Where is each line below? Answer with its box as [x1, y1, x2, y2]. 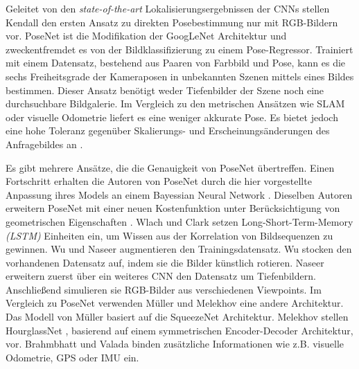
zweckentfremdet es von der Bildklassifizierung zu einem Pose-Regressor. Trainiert [6, 42, 353, 56]
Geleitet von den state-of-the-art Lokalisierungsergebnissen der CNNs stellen [6, 1, 330, 15]
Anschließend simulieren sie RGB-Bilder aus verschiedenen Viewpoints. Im [6, 282, 322, 296]
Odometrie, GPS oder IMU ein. [6, 350, 139, 364]
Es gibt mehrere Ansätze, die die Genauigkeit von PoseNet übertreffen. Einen [6, 160, 335, 174]
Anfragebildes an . [6, 136, 83, 151]
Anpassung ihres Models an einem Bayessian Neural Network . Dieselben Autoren [6, 187, 353, 201]
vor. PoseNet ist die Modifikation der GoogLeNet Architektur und [6, 28, 287, 43]
